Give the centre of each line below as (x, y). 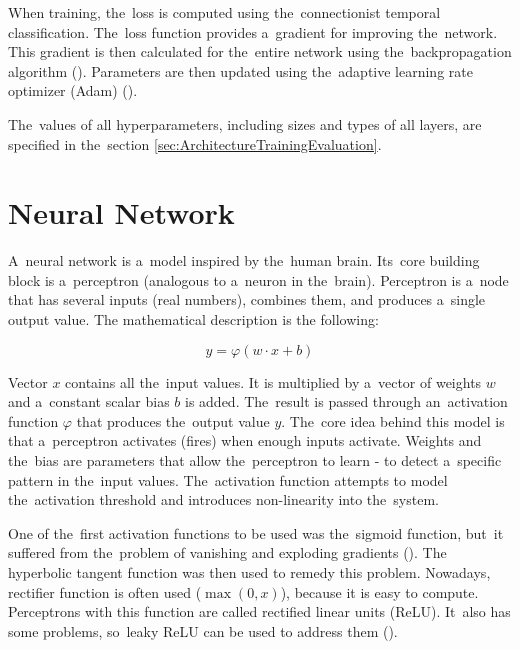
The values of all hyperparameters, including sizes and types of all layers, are (245, 123)
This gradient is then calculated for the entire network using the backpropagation (260, 51)
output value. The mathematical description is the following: (193, 319)
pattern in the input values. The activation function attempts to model (228, 479)
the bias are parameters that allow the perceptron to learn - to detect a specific (255, 460)
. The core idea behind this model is (393, 420)
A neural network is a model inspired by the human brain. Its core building (244, 260)
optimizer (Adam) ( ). (73, 90)
